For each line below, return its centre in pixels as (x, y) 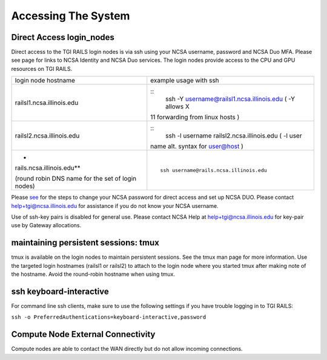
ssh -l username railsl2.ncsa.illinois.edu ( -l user (234, 136)
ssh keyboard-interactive (60, 291)
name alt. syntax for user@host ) (197, 147)
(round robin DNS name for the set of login (75, 179)
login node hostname (45, 81)
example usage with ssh (185, 81)
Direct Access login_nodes (63, 37)
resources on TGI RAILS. (42, 68)
